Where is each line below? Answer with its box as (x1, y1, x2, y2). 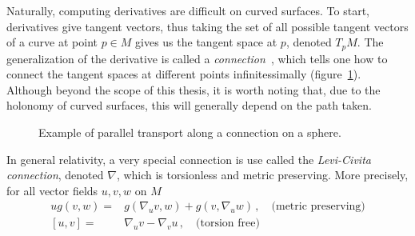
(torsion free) (196, 218, 260, 230)
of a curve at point (6, 34, 98, 50)
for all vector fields (6, 182, 98, 198)
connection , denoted (6, 166, 104, 183)
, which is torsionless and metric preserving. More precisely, (116, 166, 409, 183)
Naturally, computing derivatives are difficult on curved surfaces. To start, (6, 2, 370, 18)
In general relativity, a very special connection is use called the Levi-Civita (6, 150, 371, 167)
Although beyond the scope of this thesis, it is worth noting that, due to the (6, 81, 381, 98)
